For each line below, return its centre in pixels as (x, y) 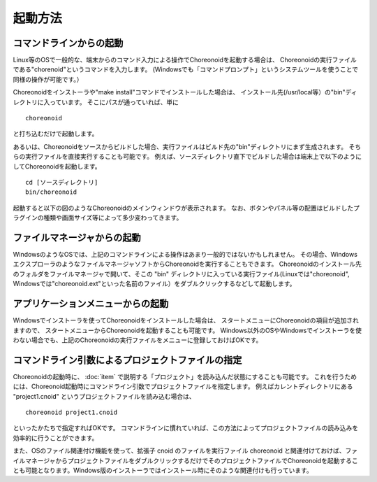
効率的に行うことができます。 (56, 438)
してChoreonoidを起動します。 (57, 166)
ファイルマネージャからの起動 (77, 238)
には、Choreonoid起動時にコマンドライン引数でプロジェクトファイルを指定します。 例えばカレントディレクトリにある (183, 387)
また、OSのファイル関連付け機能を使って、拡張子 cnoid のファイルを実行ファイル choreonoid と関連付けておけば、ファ (185, 451)
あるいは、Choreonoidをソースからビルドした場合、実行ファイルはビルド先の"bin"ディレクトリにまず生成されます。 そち (187, 146)
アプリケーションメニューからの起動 (91, 304)
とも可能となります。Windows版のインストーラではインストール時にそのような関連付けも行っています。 (163, 470)
